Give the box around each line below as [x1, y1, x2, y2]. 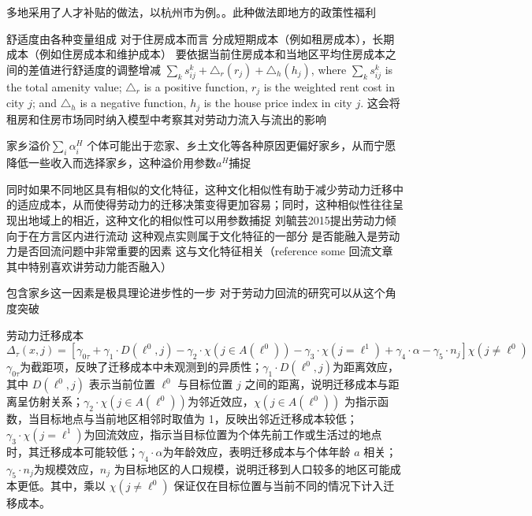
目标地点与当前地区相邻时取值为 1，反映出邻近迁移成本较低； [39, 410, 358, 427]
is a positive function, [143, 78, 248, 95]
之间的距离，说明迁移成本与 [244, 376, 389, 392]
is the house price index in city [203, 95, 352, 111]
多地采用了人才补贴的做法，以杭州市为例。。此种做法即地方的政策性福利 [6, 4, 376, 20]
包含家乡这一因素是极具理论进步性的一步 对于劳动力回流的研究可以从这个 [6, 284, 385, 301]
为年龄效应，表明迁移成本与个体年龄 [162, 443, 351, 459]
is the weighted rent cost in [263, 78, 396, 95]
